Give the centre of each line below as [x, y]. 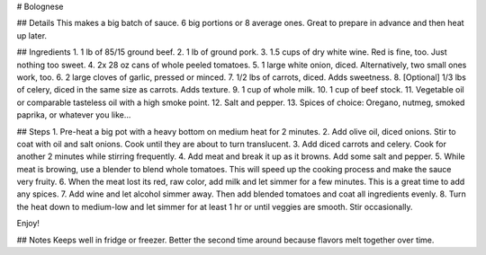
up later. [32, 35]
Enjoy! [28, 224]
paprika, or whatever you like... [74, 115]
